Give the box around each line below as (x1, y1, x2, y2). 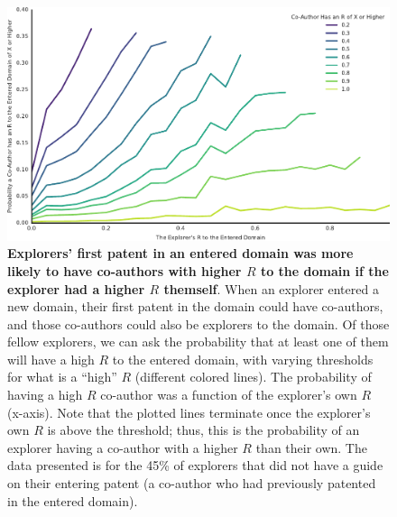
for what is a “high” (7, 367, 117, 386)
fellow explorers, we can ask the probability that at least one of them (7, 332, 389, 351)
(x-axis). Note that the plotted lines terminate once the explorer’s (7, 402, 371, 421)
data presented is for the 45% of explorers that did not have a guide (7, 456, 383, 475)
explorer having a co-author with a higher (7, 438, 238, 457)
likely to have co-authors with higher (7, 261, 242, 280)
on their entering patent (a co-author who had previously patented (7, 474, 376, 493)
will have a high (7, 349, 95, 368)
